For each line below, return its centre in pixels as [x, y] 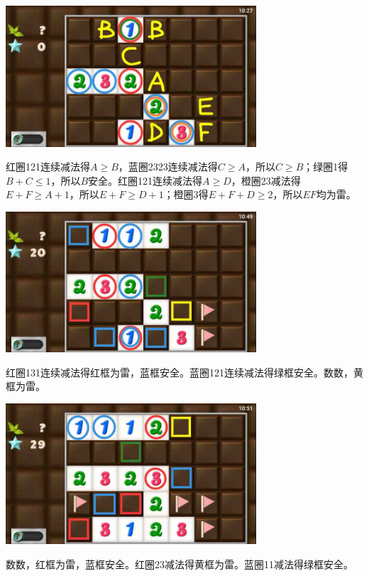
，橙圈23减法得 [266, 180]
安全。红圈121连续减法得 [145, 180]
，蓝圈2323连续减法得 [168, 167]
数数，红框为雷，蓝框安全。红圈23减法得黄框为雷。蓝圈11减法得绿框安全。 [180, 564]
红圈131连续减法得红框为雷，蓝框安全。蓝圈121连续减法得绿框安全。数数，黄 [184, 372]
